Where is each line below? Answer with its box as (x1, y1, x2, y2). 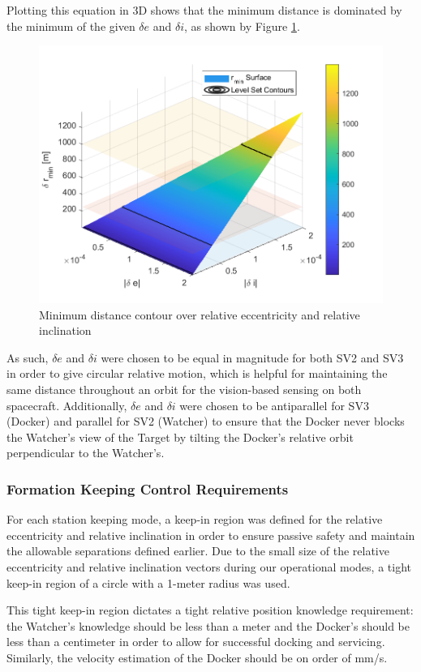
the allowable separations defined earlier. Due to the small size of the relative (6, 542, 389, 559)
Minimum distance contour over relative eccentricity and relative (39, 306, 360, 323)
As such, (6, 349, 49, 366)
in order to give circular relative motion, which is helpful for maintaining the (6, 365, 388, 382)
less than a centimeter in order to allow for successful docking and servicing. (6, 633, 385, 650)
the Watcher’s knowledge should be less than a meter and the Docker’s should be (6, 617, 410, 634)
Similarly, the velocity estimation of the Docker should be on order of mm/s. (6, 648, 388, 666)
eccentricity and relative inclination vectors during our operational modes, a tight (6, 559, 411, 575)
